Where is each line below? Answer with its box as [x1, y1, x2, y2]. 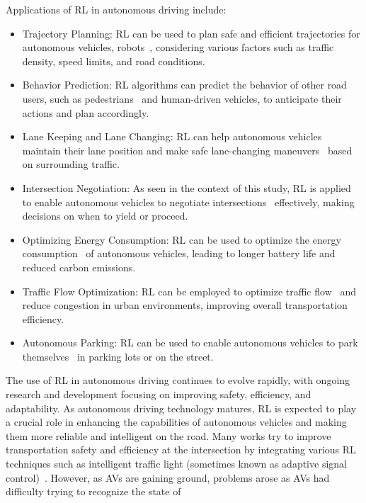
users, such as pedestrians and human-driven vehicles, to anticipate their [22, 91, 342, 106]
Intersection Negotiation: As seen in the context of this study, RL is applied [22, 180, 351, 195]
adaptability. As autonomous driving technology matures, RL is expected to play [6, 400, 357, 415]
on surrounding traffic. [22, 157, 120, 171]
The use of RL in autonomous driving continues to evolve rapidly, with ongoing [6, 373, 350, 388]
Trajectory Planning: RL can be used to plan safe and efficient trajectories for [22, 26, 360, 40]
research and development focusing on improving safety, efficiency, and [6, 387, 311, 402]
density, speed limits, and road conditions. [22, 53, 205, 68]
